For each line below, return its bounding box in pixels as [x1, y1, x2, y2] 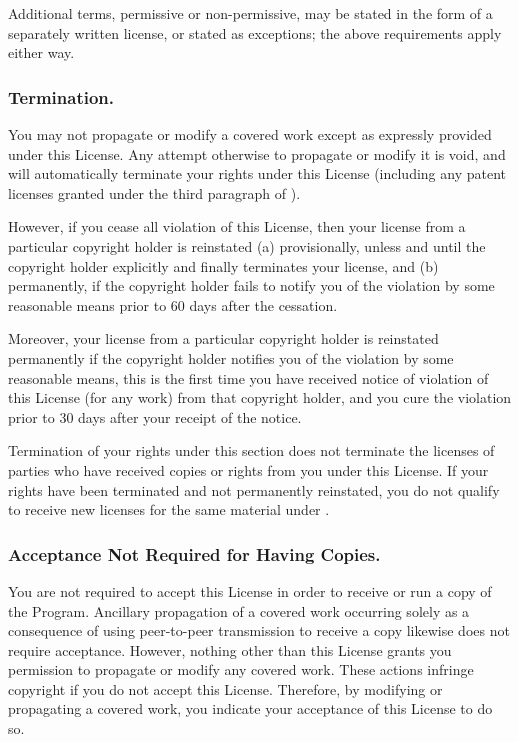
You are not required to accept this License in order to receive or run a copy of [8, 580, 492, 601]
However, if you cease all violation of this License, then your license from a [8, 216, 466, 237]
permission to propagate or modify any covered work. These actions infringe [8, 659, 474, 680]
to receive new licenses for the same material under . [8, 499, 330, 520]
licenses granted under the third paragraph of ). [8, 182, 301, 203]
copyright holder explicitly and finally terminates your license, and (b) [8, 255, 439, 276]
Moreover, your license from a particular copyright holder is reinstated [8, 328, 439, 349]
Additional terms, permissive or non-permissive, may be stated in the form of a [8, 3, 493, 23]
